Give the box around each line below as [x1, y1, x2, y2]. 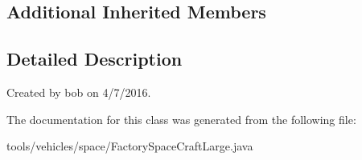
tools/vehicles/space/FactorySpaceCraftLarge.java [6, 138, 253, 154]
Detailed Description [6, 46, 183, 71]
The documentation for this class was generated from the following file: [6, 110, 356, 127]
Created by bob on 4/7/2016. [6, 83, 151, 100]
